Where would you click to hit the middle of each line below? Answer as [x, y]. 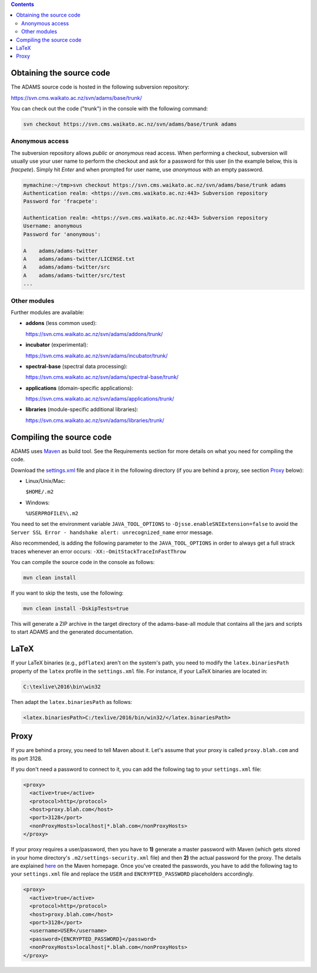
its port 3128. [27, 759]
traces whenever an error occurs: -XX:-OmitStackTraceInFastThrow [98, 551]
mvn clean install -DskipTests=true [76, 608]
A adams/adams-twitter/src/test [74, 275]
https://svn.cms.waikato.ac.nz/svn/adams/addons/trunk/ [94, 334]
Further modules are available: [48, 312]
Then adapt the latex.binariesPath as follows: [71, 702]
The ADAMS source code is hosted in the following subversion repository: [100, 87]
